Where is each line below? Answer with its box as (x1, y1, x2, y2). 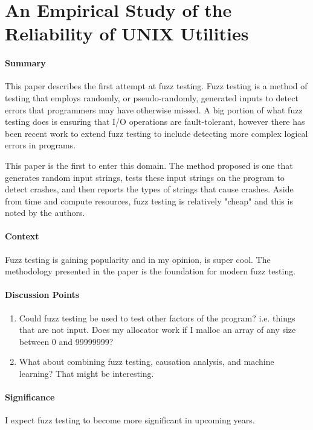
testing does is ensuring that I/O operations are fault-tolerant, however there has (5, 115, 305, 128)
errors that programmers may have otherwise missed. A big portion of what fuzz (5, 103, 303, 116)
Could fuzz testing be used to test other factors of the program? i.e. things (19, 311, 295, 324)
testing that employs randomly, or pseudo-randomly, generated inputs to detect (5, 91, 298, 104)
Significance (5, 391, 55, 403)
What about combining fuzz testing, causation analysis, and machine (19, 355, 274, 368)
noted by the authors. (5, 206, 85, 219)
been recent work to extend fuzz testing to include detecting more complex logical (5, 127, 308, 139)
